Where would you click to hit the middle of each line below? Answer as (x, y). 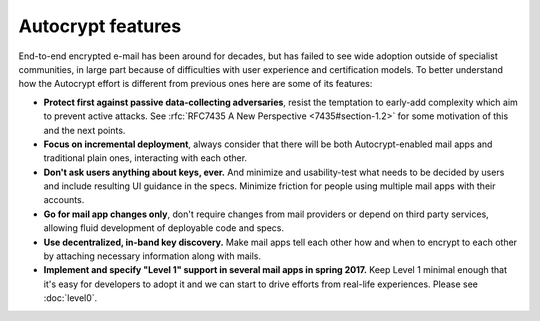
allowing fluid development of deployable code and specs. (164, 228)
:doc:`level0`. (70, 298)
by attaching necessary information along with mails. (152, 256)
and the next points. (84, 130)
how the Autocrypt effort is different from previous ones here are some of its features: (195, 84)
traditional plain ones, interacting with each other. (145, 158)
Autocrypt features (100, 26)
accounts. (64, 200)
